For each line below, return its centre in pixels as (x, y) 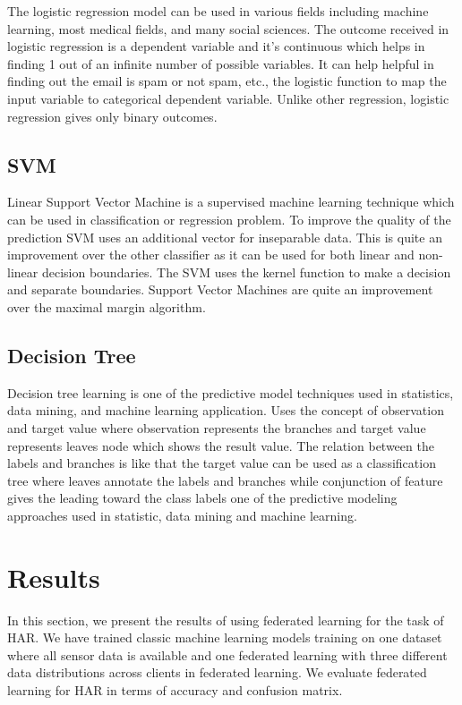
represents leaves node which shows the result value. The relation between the (221, 445)
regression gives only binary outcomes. (112, 116)
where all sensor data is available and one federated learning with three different (227, 654)
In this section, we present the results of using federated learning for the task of (226, 620)
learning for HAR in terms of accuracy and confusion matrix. (175, 689)
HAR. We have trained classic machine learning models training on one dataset (225, 637)
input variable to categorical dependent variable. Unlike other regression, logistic (228, 98)
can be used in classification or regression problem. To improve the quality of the (229, 219)
